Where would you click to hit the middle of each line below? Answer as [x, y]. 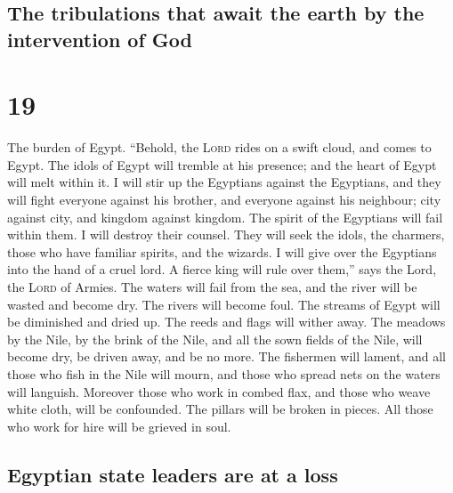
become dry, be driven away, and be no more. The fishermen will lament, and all [226, 356]
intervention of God [100, 39]
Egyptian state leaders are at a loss [173, 474]
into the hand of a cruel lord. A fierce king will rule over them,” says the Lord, [222, 269]
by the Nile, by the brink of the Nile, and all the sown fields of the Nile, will [215, 339]
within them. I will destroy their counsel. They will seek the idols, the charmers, [226, 234]
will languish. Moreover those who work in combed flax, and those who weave [219, 391]
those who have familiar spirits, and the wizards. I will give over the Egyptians [222, 251]
